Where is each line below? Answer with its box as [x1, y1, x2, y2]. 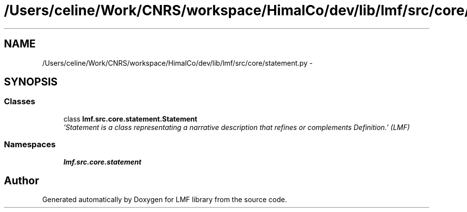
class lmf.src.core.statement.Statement [63, 114, 197, 123]
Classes [4, 96, 36, 107]
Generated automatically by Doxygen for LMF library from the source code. [42, 195, 287, 204]
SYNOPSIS [4, 76, 58, 88]
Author [4, 174, 39, 187]
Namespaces [4, 139, 56, 150]
